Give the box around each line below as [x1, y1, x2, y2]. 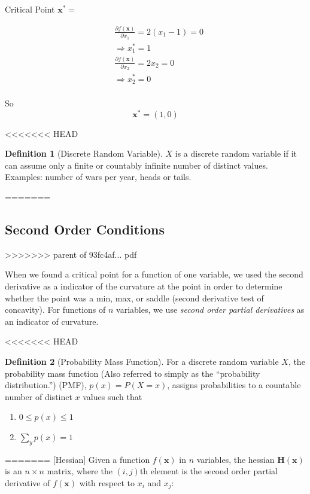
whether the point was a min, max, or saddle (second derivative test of [5, 291, 264, 304]
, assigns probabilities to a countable [167, 379, 301, 391]
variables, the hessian [196, 453, 275, 465]
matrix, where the [47, 465, 113, 477]
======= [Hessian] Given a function [5, 453, 150, 465]
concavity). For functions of [5, 303, 106, 316]
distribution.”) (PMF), [5, 379, 87, 391]
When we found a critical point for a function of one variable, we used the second [5, 268, 303, 280]
